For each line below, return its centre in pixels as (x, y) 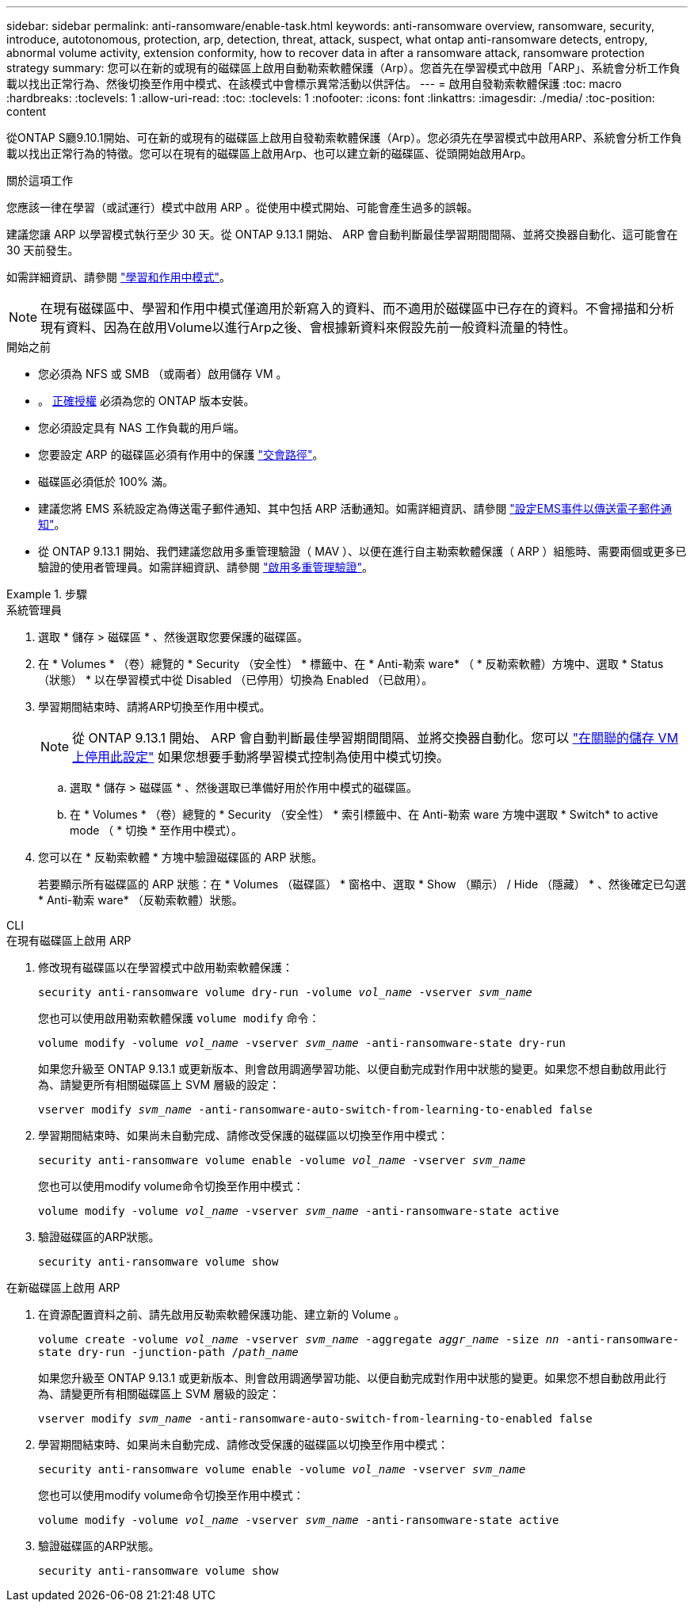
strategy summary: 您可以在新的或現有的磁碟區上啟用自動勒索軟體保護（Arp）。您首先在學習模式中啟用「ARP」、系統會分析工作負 (343, 68)
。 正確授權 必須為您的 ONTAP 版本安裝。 (147, 401)
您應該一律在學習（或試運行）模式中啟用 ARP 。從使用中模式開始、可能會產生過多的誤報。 (242, 207)
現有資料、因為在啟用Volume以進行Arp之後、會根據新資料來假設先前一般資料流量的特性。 (308, 327)
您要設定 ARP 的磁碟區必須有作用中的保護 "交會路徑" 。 (181, 455)
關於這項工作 (40, 180)
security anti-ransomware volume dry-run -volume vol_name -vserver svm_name (285, 992)
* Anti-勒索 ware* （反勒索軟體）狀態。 (141, 900)
